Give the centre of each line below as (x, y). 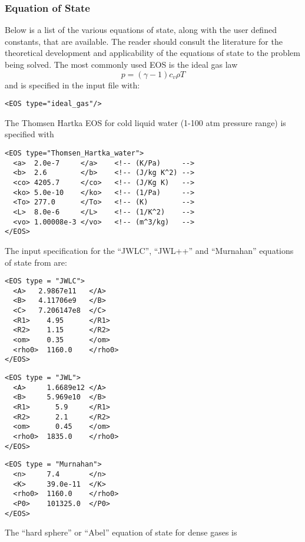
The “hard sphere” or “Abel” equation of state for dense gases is (121, 532)
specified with (29, 134)
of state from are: (36, 262)
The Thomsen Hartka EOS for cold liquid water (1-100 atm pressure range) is (145, 122)
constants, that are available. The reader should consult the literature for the (144, 41)
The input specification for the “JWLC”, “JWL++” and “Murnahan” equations (149, 250)
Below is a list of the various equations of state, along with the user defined (141, 30)
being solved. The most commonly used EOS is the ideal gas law (121, 64)
